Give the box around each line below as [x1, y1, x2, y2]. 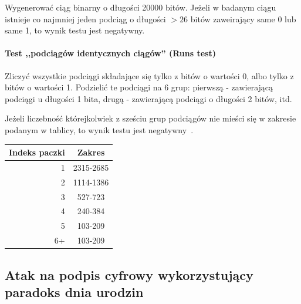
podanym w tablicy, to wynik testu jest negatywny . [5, 123, 194, 136]
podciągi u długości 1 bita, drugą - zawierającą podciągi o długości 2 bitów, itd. [5, 92, 292, 104]
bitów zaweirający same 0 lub [190, 12, 296, 25]
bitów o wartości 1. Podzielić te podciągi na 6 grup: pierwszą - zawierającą [5, 81, 273, 93]
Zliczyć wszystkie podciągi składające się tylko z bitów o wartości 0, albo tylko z [5, 69, 294, 82]
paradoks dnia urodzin [5, 282, 144, 300]
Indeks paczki [9, 146, 65, 158]
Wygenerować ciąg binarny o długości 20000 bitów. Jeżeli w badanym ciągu [5, 1, 276, 13]
